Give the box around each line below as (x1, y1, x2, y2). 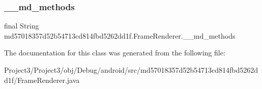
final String (4, 20, 39, 31)
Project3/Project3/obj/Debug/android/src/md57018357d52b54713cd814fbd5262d (4, 65, 258, 75)
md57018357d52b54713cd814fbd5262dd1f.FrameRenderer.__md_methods (4, 30, 236, 41)
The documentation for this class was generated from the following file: (4, 47, 225, 58)
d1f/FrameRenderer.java (4, 74, 80, 85)
